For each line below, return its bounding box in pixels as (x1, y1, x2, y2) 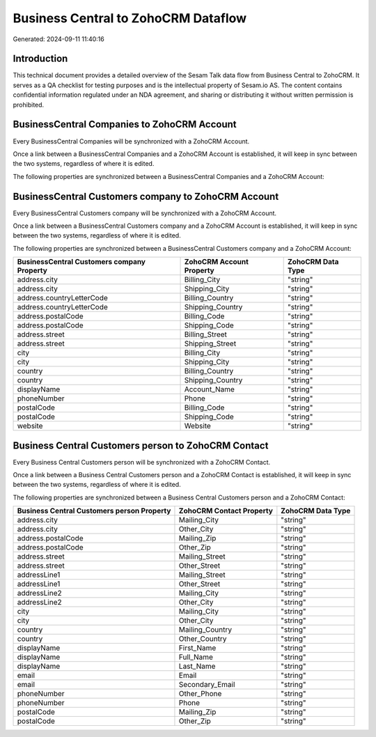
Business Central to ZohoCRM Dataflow (13, 10, 247, 26)
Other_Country (178, 634, 227, 644)
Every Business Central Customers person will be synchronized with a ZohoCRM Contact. (13, 458, 271, 466)
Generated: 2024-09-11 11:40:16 (13, 35, 104, 43)
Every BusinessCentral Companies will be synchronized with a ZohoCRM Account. (13, 137, 250, 146)
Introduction (13, 53, 68, 65)
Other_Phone (178, 689, 222, 699)
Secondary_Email (178, 680, 235, 690)
